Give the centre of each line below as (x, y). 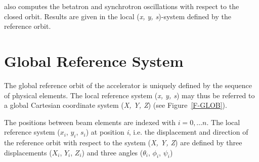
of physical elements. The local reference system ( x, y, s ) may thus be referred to (129, 95)
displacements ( (28, 152)
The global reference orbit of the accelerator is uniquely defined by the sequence (128, 85)
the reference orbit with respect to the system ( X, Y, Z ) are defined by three (123, 143)
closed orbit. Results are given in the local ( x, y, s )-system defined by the (118, 16)
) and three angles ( (112, 152)
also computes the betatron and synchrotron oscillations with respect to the (122, 6)
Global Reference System (94, 60)
